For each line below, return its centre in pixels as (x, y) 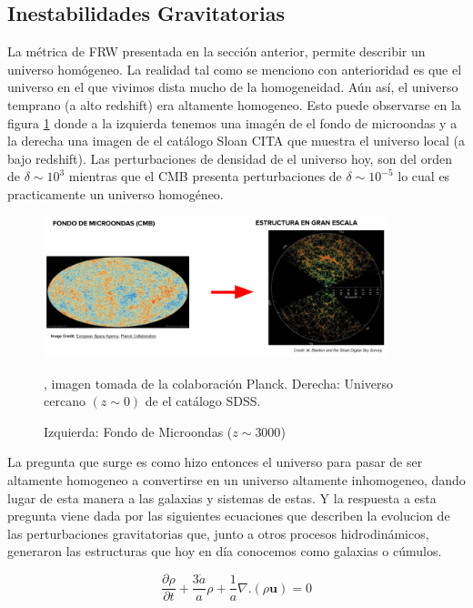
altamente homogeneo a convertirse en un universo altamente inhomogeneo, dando (236, 480)
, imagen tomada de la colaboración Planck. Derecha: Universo (219, 383)
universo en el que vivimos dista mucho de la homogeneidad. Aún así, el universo (233, 87)
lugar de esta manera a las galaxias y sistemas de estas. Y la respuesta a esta (222, 497)
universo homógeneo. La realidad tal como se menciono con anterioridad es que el (235, 69)
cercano (65, 401)
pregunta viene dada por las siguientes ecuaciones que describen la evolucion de (229, 516)
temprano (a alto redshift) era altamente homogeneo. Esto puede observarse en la (234, 104)
